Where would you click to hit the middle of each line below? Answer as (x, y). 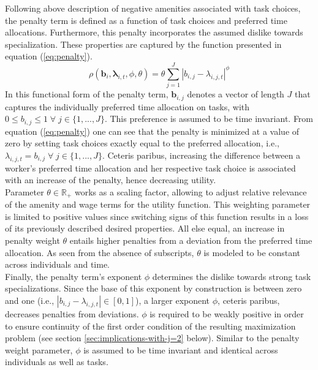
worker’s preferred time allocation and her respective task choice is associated (150, 168)
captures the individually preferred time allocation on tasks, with (127, 106)
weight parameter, (39, 349)
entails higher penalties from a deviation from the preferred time (191, 240)
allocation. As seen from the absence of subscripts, (100, 252)
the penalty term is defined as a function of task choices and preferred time (146, 20)
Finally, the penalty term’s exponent (74, 276)
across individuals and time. (58, 264)
